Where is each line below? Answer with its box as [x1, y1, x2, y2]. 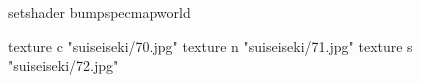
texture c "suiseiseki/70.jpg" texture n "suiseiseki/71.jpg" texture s [8, 35, 413, 56]
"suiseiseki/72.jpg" [8, 55, 119, 76]
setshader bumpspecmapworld [8, 2, 191, 22]
